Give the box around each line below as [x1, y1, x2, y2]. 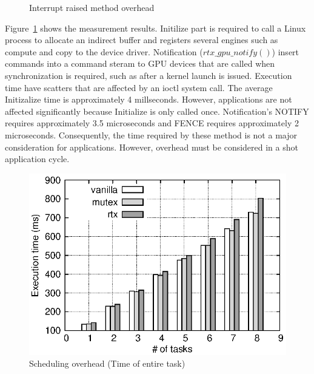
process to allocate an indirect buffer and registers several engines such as [5, 33, 278, 46]
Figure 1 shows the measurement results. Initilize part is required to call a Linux [5, 21, 306, 34]
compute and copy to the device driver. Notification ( [5, 45, 203, 58]
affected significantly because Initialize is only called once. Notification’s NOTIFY [5, 104, 309, 117]
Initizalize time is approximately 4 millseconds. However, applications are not [5, 93, 292, 106]
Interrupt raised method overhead [29, 1, 155, 13]
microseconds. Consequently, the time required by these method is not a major [5, 128, 297, 141]
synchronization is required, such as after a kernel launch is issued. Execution [5, 69, 292, 81]
